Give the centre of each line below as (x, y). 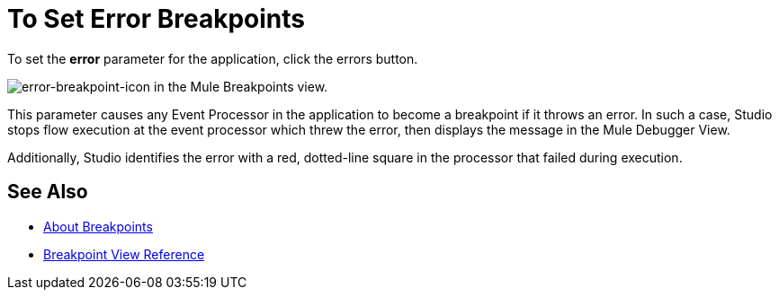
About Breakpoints (98, 226)
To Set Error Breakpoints (157, 19)
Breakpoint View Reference (124, 254)
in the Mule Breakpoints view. (241, 86)
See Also (48, 192)
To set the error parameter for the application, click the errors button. (213, 58)
